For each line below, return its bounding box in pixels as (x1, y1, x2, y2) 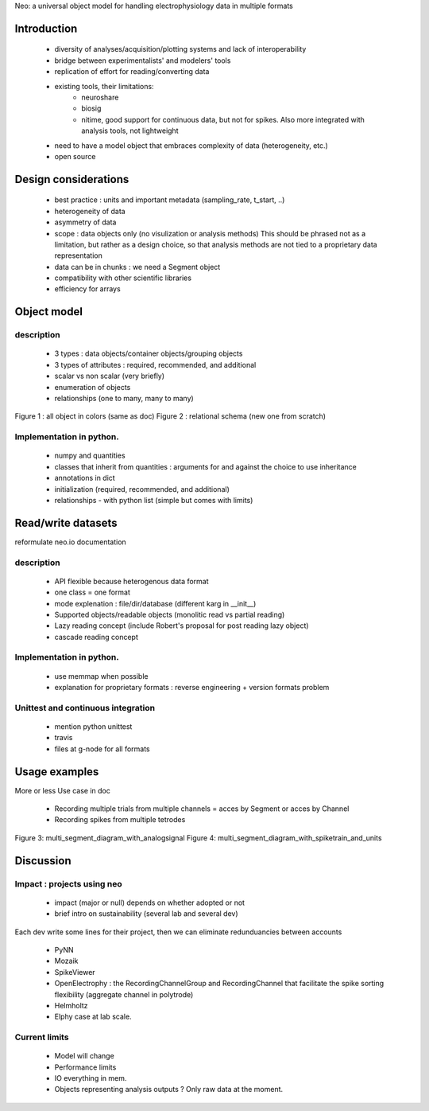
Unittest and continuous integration (14, 702, 155, 713)
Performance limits (54, 1062, 117, 1072)
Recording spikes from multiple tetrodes (54, 815, 186, 824)
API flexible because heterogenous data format (54, 576, 210, 586)
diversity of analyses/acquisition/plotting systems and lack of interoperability (54, 45, 307, 54)
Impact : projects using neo (14, 878, 122, 889)
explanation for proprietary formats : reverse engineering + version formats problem (54, 683, 330, 692)
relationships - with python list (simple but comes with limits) (54, 495, 253, 505)
